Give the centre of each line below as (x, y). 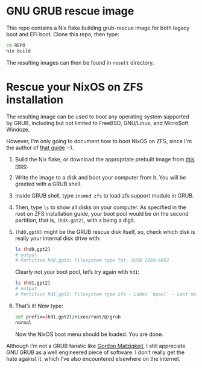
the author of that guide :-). (40, 147)
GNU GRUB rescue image (70, 11)
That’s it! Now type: (39, 306)
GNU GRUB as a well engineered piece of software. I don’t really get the (96, 352)
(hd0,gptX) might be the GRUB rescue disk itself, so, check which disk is (105, 231)
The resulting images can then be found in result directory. (80, 62)
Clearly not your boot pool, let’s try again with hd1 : (77, 272)
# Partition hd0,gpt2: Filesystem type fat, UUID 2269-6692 (92, 260)
